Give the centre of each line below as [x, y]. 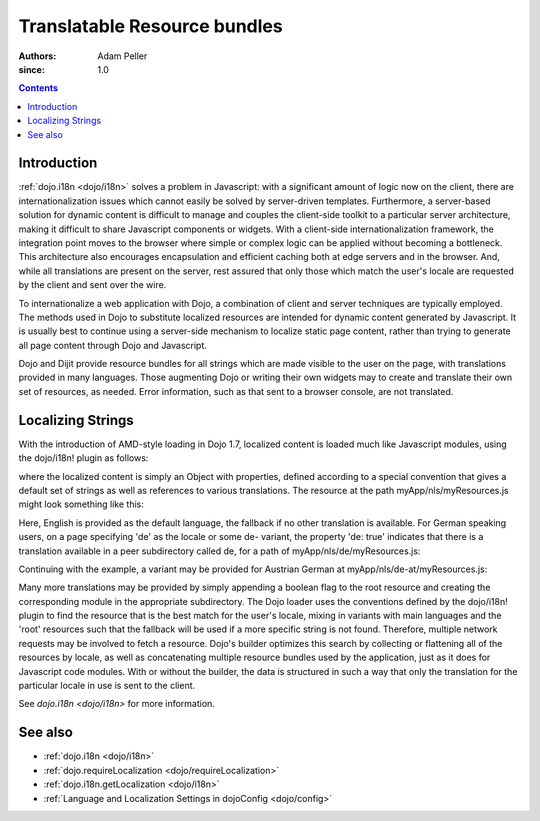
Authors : [37, 56]
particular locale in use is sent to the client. [107, 686]
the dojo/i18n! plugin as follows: [83, 458]
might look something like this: [81, 504]
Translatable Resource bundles [151, 26]
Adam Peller [122, 56]
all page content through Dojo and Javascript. [112, 345]
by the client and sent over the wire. [92, 285]
